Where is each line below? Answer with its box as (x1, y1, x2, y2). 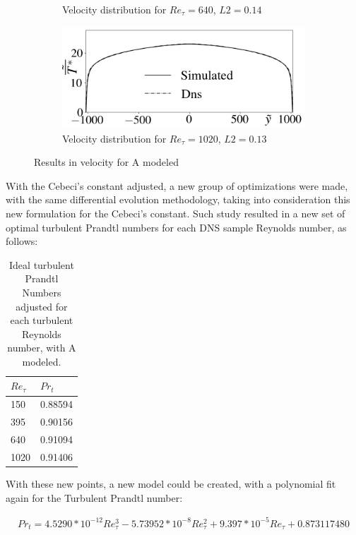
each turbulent (10, 313, 73, 327)
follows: (6, 234, 38, 248)
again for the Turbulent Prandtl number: (6, 490, 183, 505)
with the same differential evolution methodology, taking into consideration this (6, 192, 350, 207)
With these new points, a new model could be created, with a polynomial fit (6, 476, 336, 491)
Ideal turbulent (9, 257, 74, 272)
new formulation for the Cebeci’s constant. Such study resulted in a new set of (6, 205, 345, 220)
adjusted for (16, 299, 68, 313)
